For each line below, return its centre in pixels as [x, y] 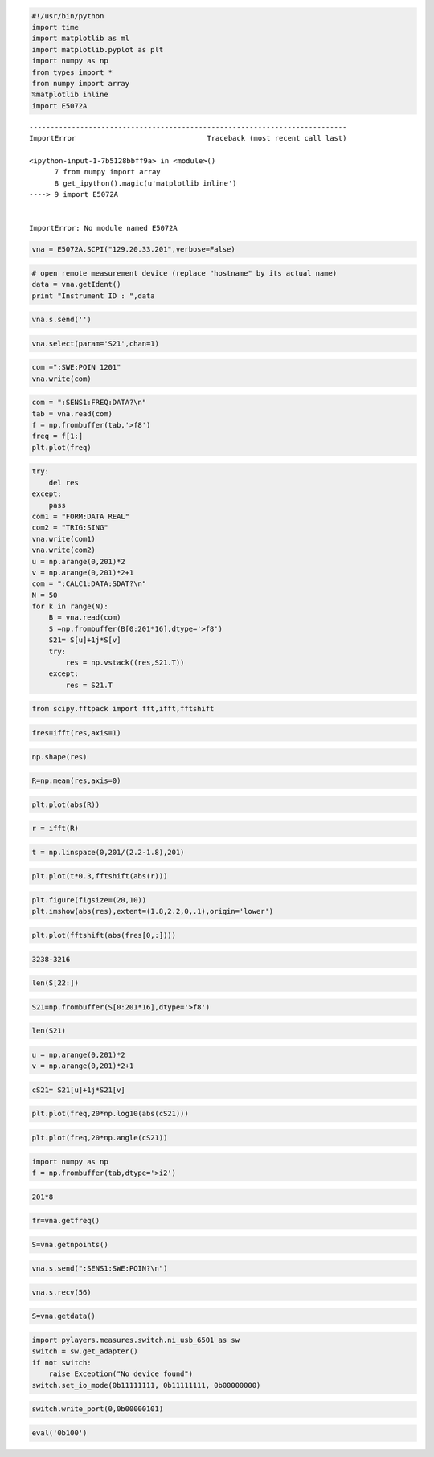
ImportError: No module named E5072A [104, 228]
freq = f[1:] [57, 436]
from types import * [72, 72]
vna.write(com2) [64, 550]
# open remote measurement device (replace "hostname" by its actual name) [184, 273]
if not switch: [61, 1363]
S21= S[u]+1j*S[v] [85, 640]
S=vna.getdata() [64, 1316]
